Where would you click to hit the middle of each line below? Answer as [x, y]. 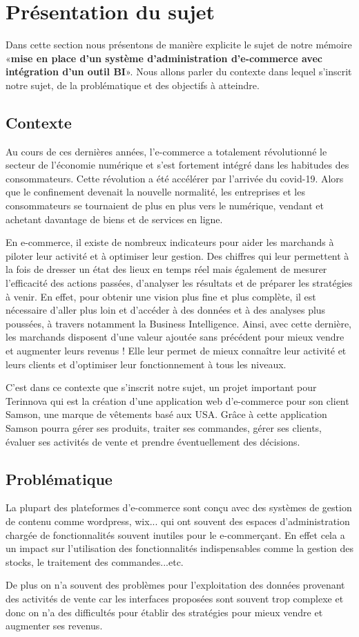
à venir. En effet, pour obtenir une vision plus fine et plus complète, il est [161, 296]
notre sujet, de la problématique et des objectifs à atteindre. [133, 85]
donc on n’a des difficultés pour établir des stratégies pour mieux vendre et [164, 612]
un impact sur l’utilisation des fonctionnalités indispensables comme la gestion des [179, 548]
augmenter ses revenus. [54, 626]
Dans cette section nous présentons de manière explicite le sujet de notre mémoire [179, 45]
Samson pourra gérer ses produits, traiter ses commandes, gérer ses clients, [164, 427]
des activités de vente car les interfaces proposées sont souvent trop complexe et [175, 598]
